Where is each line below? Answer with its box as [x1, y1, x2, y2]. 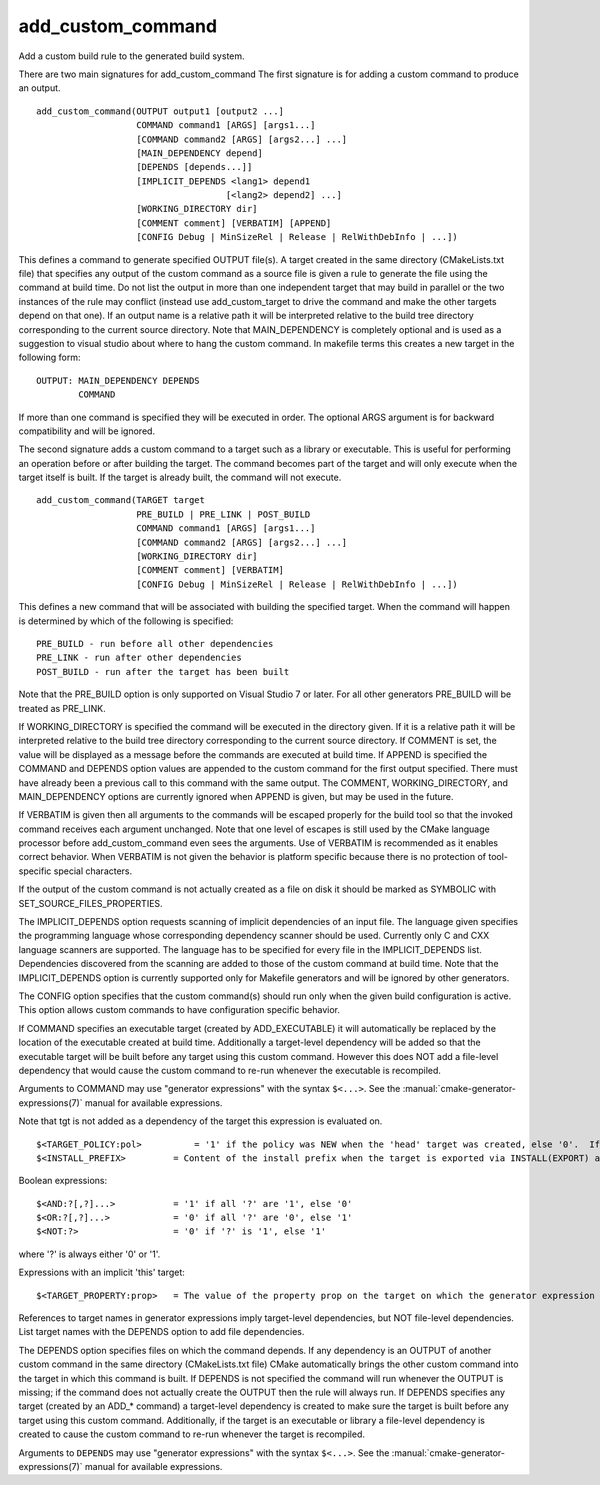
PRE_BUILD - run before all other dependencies [36, 638, 274, 649]
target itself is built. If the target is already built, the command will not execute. [18, 471, 342, 484]
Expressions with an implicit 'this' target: [18, 1266, 185, 1279]
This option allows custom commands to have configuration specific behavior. [18, 1004, 340, 1016]
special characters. [53, 865, 133, 877]
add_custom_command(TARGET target [36, 495, 205, 506]
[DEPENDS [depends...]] [136, 161, 253, 173]
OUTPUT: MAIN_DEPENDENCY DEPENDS [36, 375, 200, 386]
